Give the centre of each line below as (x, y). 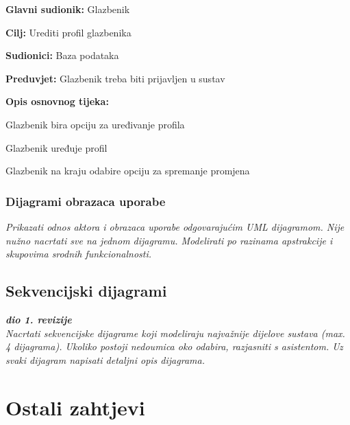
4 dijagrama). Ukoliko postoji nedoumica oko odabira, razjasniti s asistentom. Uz (174, 346)
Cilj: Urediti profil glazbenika (68, 32)
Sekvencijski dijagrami (86, 291)
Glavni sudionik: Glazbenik (68, 9)
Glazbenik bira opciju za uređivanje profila (95, 124)
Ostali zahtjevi (75, 407)
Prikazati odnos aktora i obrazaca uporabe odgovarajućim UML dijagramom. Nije (175, 226)
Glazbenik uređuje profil (57, 147)
